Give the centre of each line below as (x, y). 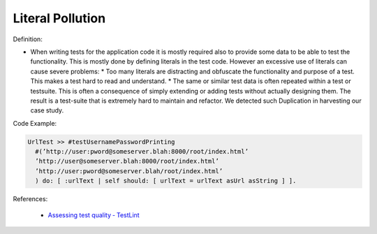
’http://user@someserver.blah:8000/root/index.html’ (127, 161)
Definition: (28, 39)
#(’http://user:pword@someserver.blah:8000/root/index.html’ (142, 152)
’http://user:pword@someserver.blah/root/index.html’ (129, 171)
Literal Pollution (59, 18)
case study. (47, 110)
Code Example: (35, 123)
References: (30, 199)
